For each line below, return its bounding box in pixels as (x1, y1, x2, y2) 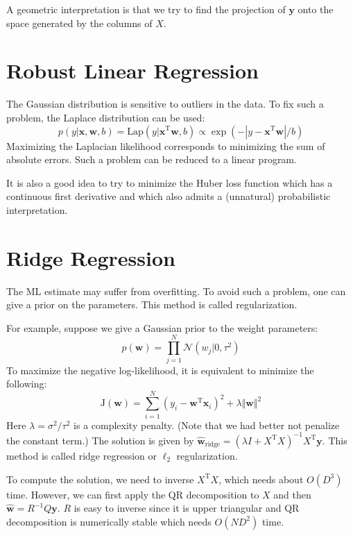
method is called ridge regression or (6, 448, 157, 462)
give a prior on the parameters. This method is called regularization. (6, 297, 298, 312)
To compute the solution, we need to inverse (6, 471, 194, 486)
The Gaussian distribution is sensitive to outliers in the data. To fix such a (6, 97, 324, 111)
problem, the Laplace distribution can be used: (6, 110, 205, 124)
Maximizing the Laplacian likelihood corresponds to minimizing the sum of (6, 138, 325, 153)
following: (6, 376, 47, 391)
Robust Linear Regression (6, 56, 259, 85)
